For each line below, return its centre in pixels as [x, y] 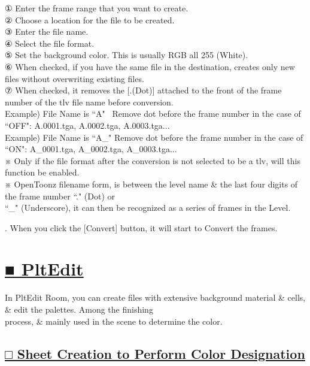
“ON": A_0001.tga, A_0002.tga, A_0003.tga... [91, 149]
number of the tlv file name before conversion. [89, 102]
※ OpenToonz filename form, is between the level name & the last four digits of [151, 184]
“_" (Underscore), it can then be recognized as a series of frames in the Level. [148, 208]
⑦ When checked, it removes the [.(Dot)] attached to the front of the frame [143, 90]
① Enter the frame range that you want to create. [97, 8]
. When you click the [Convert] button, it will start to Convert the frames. [141, 227]
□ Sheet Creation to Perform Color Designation [155, 353]
